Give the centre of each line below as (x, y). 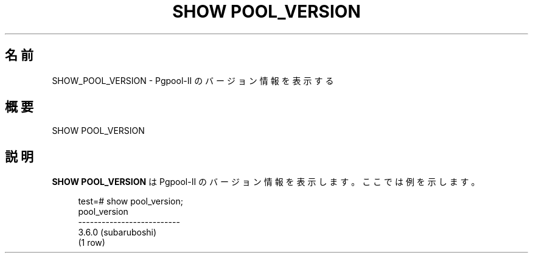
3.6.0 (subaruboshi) (117, 232)
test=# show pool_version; (131, 201)
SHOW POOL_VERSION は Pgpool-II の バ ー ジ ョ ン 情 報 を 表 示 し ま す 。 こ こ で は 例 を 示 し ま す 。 (266, 182)
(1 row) (92, 243)
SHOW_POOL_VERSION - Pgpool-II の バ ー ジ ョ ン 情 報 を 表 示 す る (193, 80)
